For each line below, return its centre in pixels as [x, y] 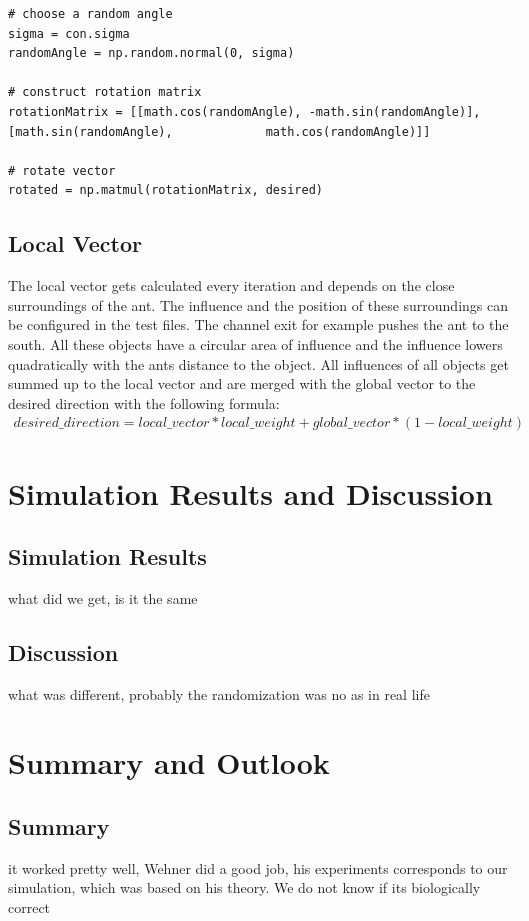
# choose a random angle [90, 14]
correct [29, 907]
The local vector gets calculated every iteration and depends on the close [231, 285]
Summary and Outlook [169, 762]
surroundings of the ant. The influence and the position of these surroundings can [258, 304]
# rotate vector [62, 170]
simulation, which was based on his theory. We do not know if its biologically [244, 887]
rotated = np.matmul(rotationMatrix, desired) [165, 190]
